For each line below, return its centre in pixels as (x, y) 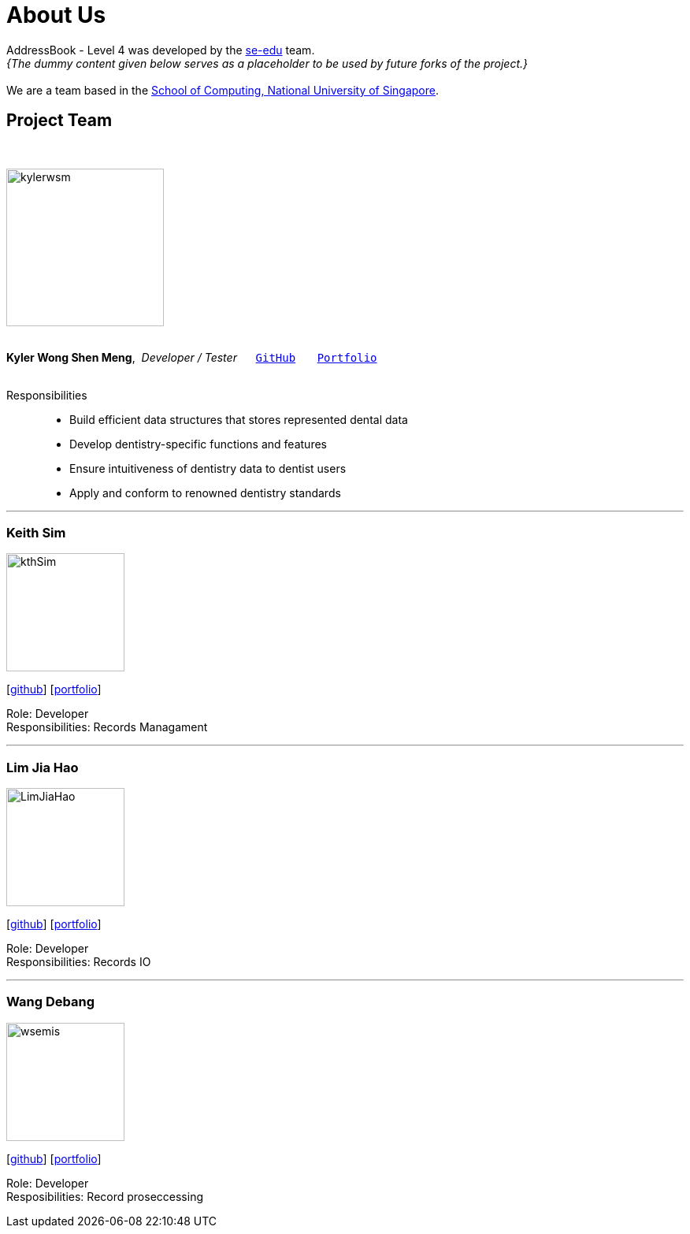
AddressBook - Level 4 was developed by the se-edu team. (161, 50)
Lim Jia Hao (43, 767)
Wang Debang (50, 1002)
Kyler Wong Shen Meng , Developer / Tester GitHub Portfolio (192, 357)
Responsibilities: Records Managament (107, 727)
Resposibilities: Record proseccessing (105, 1196)
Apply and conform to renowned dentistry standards (205, 492)
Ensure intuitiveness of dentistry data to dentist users (208, 468)
